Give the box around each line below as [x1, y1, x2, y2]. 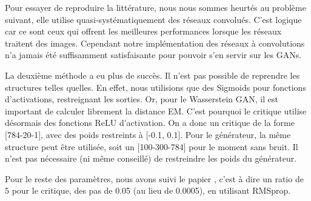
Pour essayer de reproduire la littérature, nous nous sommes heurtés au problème [5, 1, 306, 13]
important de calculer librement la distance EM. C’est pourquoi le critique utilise [5, 104, 307, 117]
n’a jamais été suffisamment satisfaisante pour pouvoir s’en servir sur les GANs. [5, 48, 302, 61]
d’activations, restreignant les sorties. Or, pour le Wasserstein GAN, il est [5, 93, 278, 105]
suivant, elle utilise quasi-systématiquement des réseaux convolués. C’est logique [5, 13, 302, 25]
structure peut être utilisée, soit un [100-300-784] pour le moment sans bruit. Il [5, 140, 298, 153]
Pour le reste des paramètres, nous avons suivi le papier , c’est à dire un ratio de [5, 172, 304, 185]
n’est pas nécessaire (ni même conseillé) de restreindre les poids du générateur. [5, 152, 297, 165]
